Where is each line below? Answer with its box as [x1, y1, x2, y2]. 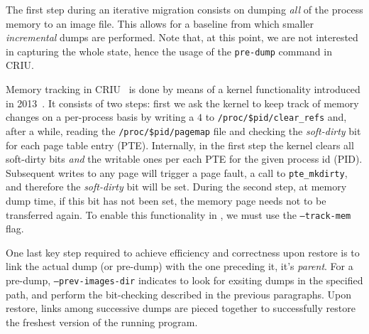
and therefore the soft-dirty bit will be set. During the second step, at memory [6, 179, 347, 194]
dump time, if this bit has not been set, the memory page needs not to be [6, 193, 326, 208]
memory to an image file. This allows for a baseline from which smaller [6, 16, 314, 31]
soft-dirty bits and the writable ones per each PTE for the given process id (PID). [6, 151, 363, 166]
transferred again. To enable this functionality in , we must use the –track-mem [6, 207, 351, 222]
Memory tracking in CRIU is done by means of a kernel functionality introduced [6, 82, 360, 97]
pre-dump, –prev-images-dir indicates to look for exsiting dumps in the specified [6, 273, 363, 287]
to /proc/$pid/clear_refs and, [205, 109, 347, 124]
